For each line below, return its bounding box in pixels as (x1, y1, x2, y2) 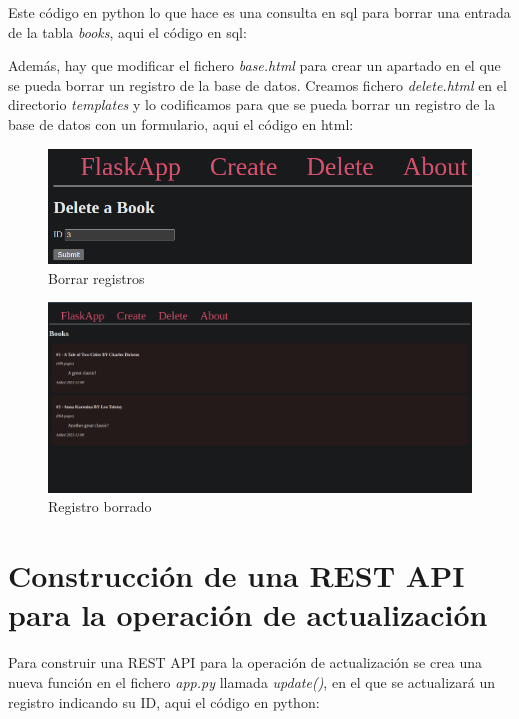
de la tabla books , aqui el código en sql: (8, 21, 247, 42)
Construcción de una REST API (8, 555, 465, 596)
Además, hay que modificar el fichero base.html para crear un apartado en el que (8, 55, 501, 76)
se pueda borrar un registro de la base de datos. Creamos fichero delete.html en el (8, 74, 507, 95)
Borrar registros (48, 267, 145, 288)
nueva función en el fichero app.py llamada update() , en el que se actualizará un (8, 671, 495, 692)
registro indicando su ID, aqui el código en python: (8, 691, 320, 712)
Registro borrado (48, 496, 152, 517)
